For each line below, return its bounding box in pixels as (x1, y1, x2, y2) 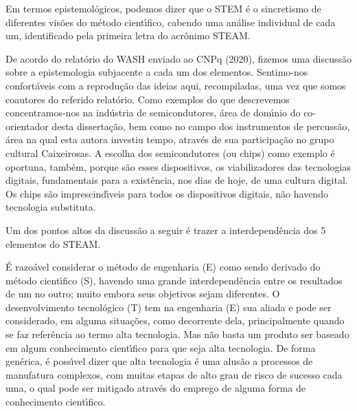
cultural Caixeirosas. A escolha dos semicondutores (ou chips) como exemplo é (5, 145, 335, 160)
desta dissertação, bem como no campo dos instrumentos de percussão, (51, 118, 350, 133)
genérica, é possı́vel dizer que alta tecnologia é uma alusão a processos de (5, 354, 313, 368)
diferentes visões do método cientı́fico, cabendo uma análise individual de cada (5, 14, 336, 29)
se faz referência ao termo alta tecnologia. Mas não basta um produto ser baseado (5, 327, 349, 341)
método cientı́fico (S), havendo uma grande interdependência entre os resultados (5, 273, 343, 287)
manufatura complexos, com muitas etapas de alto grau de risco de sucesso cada (5, 367, 343, 381)
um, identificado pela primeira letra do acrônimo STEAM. (5, 28, 251, 43)
